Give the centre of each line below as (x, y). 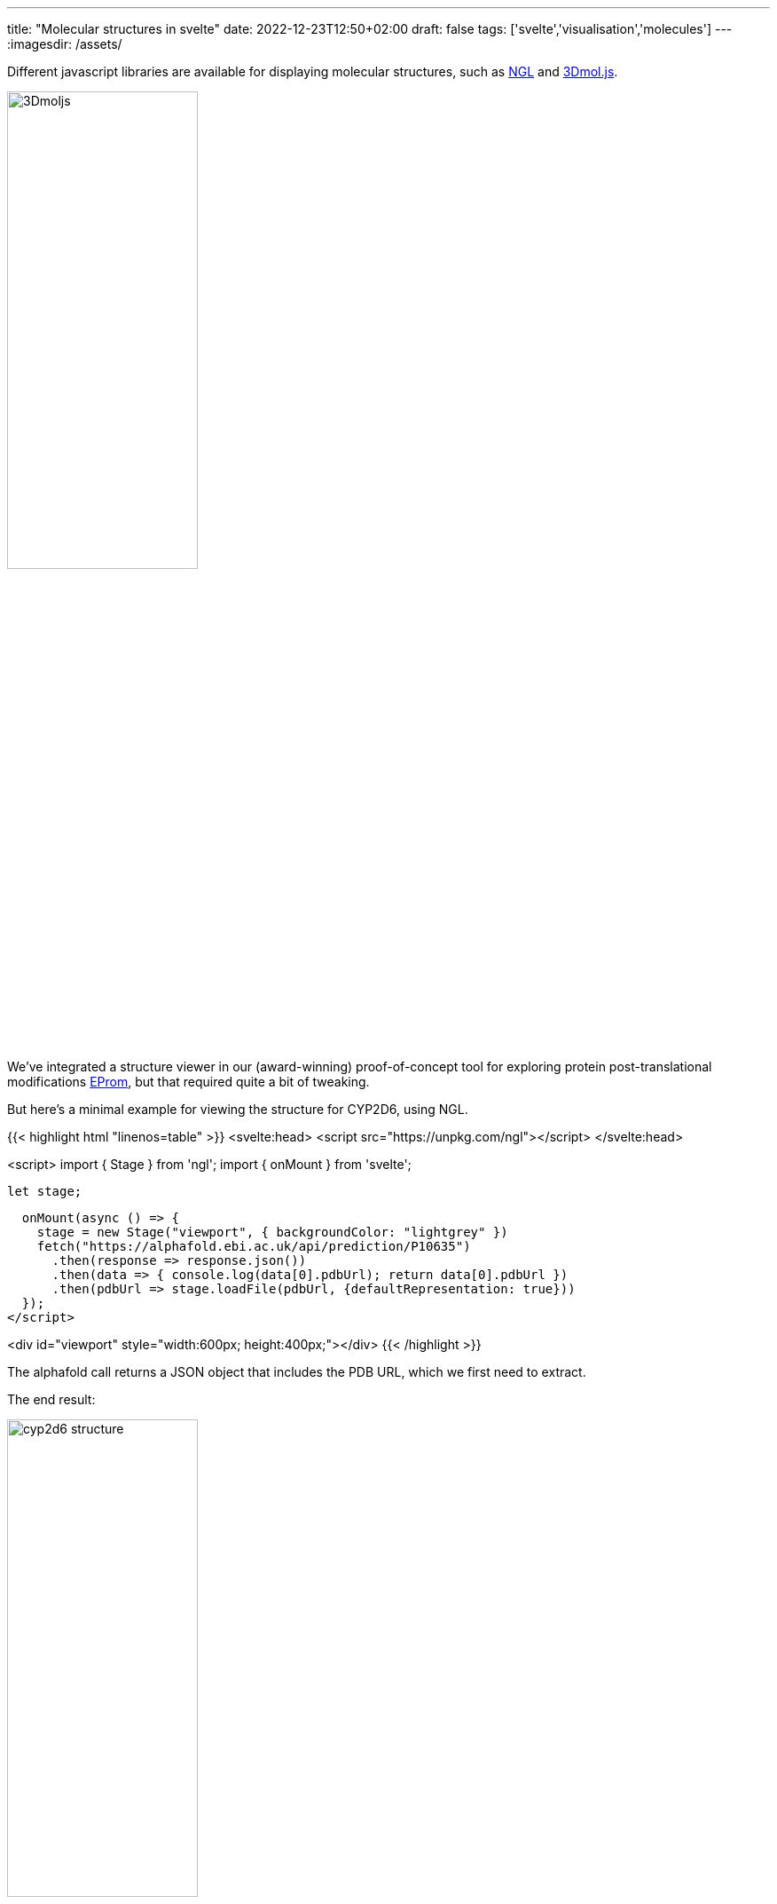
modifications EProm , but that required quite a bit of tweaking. (188, 1082)
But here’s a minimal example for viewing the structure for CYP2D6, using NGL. (238, 1109)
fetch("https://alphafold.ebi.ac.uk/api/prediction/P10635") (254, 1246)
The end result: (51, 1399)
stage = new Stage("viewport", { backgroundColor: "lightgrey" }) (272, 1232)
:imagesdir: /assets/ (65, 44)
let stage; (45, 1191)
